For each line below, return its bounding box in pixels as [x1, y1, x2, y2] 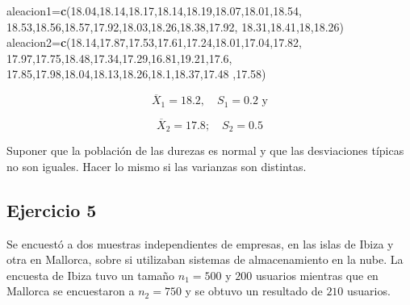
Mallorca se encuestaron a [6, 282, 135, 299]
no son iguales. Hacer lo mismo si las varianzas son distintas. [6, 157, 307, 174]
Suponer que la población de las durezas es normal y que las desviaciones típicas [6, 142, 404, 159]
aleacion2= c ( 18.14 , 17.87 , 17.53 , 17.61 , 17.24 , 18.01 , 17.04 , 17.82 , [6, 34, 303, 51]
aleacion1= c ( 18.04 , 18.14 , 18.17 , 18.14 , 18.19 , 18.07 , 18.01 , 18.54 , [6, 2, 303, 19]
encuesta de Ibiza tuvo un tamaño [6, 266, 175, 283]
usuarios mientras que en [255, 266, 379, 283]
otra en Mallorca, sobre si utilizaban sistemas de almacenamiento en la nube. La [6, 251, 404, 268]
